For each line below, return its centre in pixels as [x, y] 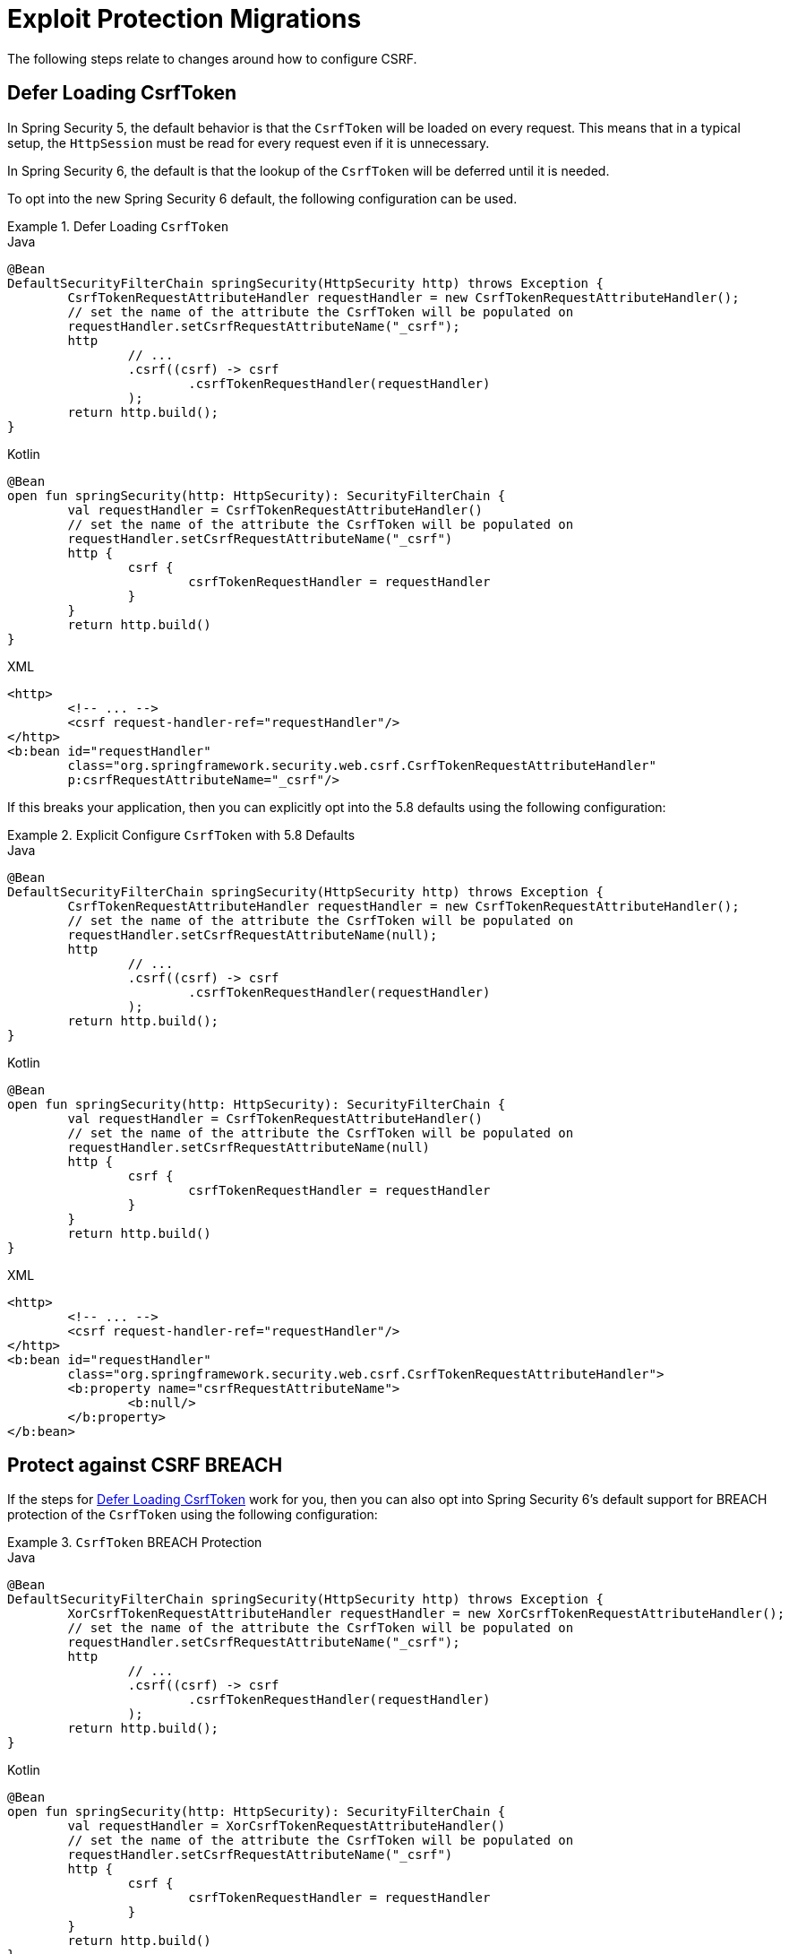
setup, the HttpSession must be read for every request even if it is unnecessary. [249, 143]
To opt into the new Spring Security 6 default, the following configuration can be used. [262, 198]
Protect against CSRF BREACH [145, 1465]
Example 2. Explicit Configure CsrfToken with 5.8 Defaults [181, 834]
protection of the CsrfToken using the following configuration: [193, 1515]
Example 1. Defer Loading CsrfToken [118, 226]
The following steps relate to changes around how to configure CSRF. [212, 58]
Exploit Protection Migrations [184, 19]
